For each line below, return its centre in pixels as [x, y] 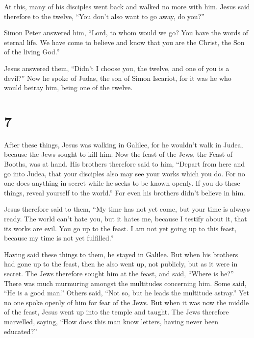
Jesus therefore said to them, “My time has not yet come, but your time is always [127, 209]
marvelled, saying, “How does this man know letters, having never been [111, 321]
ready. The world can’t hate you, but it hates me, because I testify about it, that [126, 219]
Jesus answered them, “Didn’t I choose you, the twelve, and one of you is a [117, 68]
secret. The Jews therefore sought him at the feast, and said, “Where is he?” [119, 273]
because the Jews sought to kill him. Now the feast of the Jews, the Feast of [118, 154]
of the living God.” [32, 52]
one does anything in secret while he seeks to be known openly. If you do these [122, 183]
